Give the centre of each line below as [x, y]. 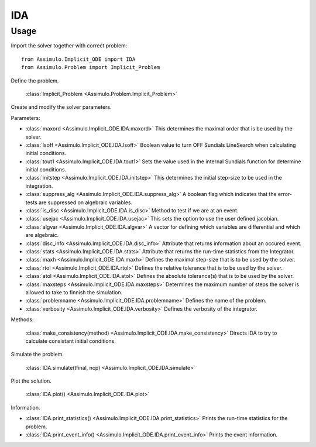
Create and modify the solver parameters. [61, 107]
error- [285, 194]
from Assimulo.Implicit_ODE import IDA [78, 59]
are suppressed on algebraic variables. [85, 202]
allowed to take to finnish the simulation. [74, 292]
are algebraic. [42, 235]
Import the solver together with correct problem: [69, 46]
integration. [39, 186]
